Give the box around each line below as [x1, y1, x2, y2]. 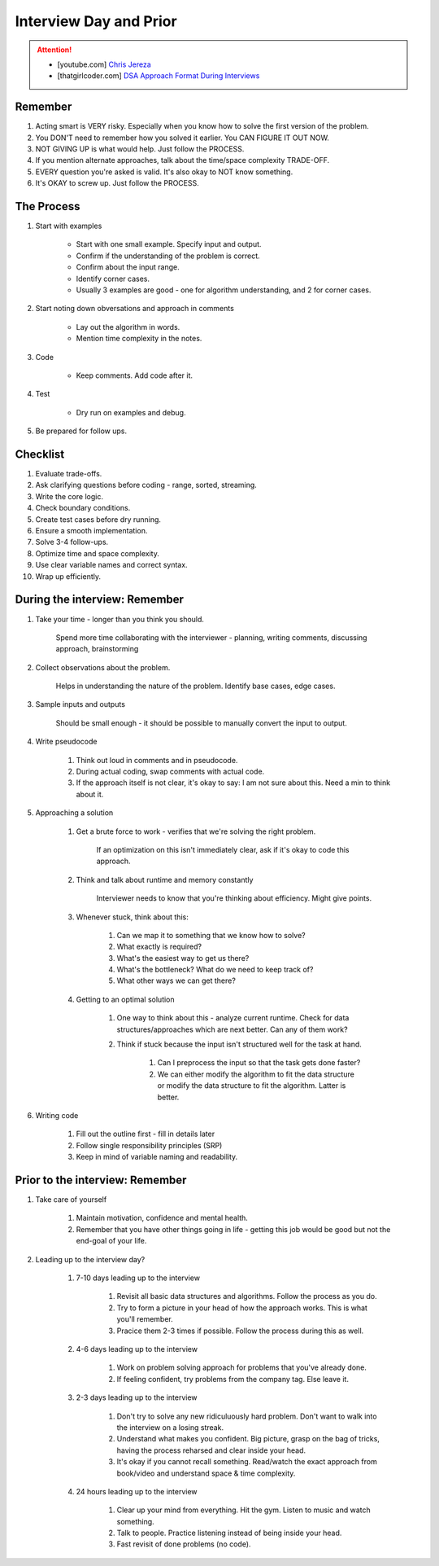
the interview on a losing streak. [116, 1422, 224, 1432]
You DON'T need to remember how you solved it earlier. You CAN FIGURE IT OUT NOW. [35, 133, 329, 143]
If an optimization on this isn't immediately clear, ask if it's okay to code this [96, 844, 350, 854]
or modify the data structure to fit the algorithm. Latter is [157, 1081, 346, 1090]
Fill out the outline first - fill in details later [76, 1129, 215, 1139]
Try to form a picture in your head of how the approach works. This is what [116, 1303, 367, 1313]
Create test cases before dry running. [35, 514, 162, 524]
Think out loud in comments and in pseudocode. [76, 755, 238, 765]
